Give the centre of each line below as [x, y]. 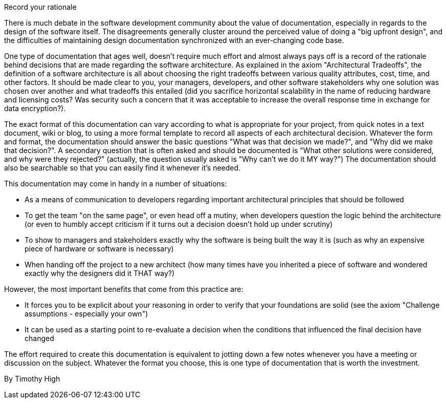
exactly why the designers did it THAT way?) [100, 273]
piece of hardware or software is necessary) [99, 249]
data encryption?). [35, 108]
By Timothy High [32, 379]
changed [39, 338]
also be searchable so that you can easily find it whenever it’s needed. [122, 168]
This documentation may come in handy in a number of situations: [116, 184]
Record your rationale [40, 7]
